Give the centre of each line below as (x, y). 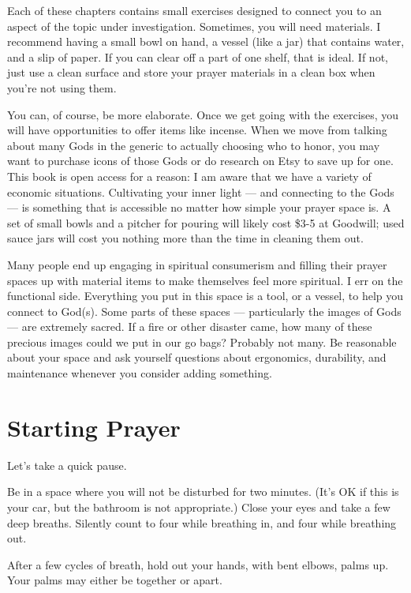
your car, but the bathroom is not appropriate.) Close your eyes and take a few (199, 507)
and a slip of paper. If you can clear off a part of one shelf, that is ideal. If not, (198, 56)
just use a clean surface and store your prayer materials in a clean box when (191, 72)
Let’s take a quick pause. (67, 465)
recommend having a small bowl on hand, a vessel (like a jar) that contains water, (206, 41)
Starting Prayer (94, 427)
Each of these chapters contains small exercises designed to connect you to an (194, 10)
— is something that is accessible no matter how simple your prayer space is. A (199, 207)
